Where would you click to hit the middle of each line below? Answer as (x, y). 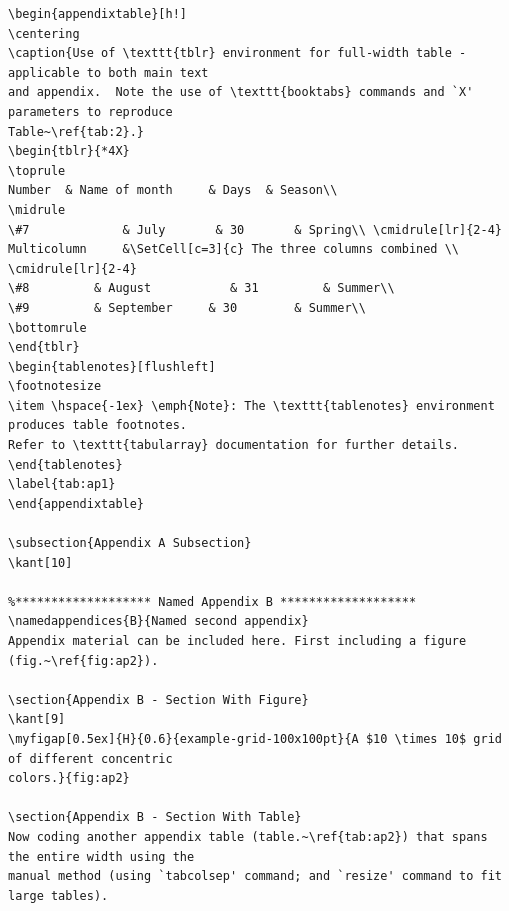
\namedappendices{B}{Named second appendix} (158, 621)
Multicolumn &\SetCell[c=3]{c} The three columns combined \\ (234, 249)
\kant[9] (37, 719)
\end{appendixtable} (76, 503)
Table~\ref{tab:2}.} (76, 131)
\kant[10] (40, 562)
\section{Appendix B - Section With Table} (155, 817)
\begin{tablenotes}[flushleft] (112, 366)
